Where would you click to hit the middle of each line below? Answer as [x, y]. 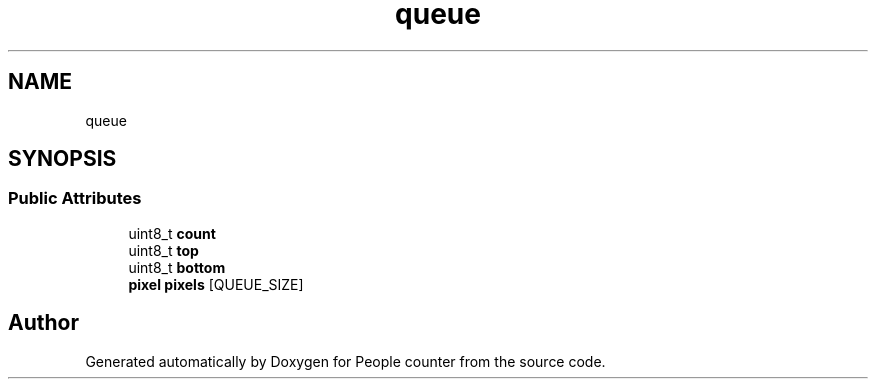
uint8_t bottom [177, 267]
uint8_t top [163, 250]
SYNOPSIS [62, 159]
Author [43, 323]
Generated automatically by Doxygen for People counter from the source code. [345, 361]
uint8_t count [172, 233]
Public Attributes [75, 198]
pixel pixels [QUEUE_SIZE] [216, 284]
